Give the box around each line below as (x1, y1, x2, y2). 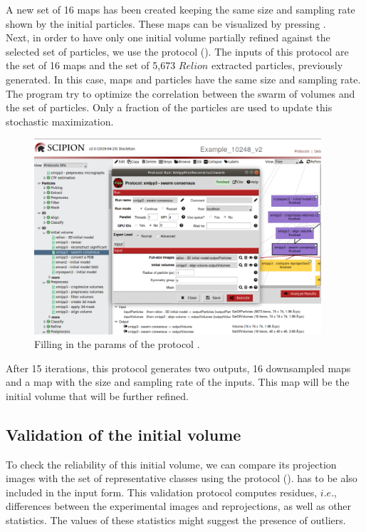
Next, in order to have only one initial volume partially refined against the (6, 30, 330, 45)
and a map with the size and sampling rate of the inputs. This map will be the (6, 374, 350, 389)
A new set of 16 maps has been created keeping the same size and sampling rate (6, 2, 355, 16)
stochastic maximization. (6, 113, 114, 128)
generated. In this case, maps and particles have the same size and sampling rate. (6, 71, 361, 86)
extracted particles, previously (211, 58, 343, 73)
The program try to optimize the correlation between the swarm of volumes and (6, 86, 355, 101)
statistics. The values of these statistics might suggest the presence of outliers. (6, 513, 346, 528)
